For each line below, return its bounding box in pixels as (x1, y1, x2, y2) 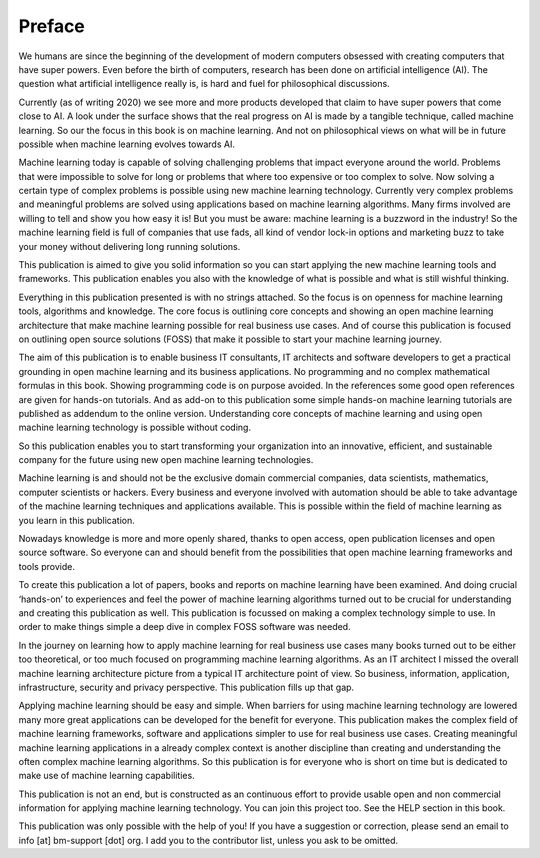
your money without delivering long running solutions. (18, 240, 241, 252)
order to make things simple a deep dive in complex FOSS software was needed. (18, 621, 351, 633)
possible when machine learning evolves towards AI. (18, 138, 235, 150)
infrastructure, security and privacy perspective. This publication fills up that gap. (18, 681, 355, 693)
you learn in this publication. (18, 514, 135, 526)
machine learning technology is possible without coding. (18, 421, 252, 434)
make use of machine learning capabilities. (18, 770, 195, 782)
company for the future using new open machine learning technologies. (18, 454, 314, 466)
